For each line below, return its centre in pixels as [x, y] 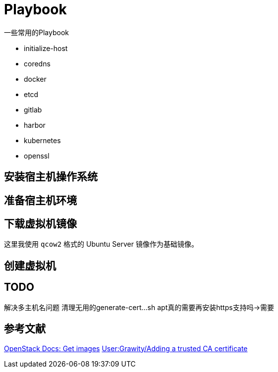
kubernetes [42, 140]
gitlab [33, 109]
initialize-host [46, 48]
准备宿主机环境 [40, 200]
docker [35, 79]
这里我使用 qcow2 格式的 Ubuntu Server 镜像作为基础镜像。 [101, 244]
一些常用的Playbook [36, 32]
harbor [35, 125]
